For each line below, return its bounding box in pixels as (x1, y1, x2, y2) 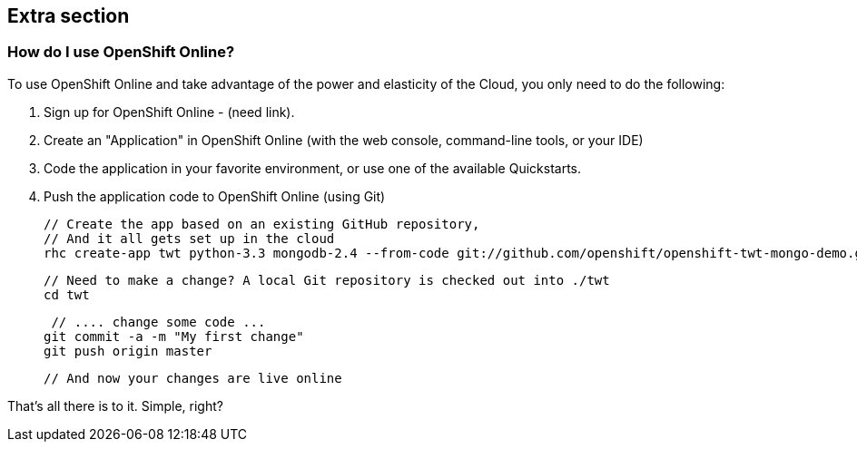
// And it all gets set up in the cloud (44, 230, 335, 246)
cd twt (44, 287, 90, 302)
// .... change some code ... (51, 314, 266, 329)
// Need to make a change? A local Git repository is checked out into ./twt (44, 272, 610, 288)
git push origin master (44, 343, 212, 358)
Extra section (7, 5, 130, 27)
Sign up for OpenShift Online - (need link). (44, 103, 295, 120)
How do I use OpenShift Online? (7, 43, 235, 62)
